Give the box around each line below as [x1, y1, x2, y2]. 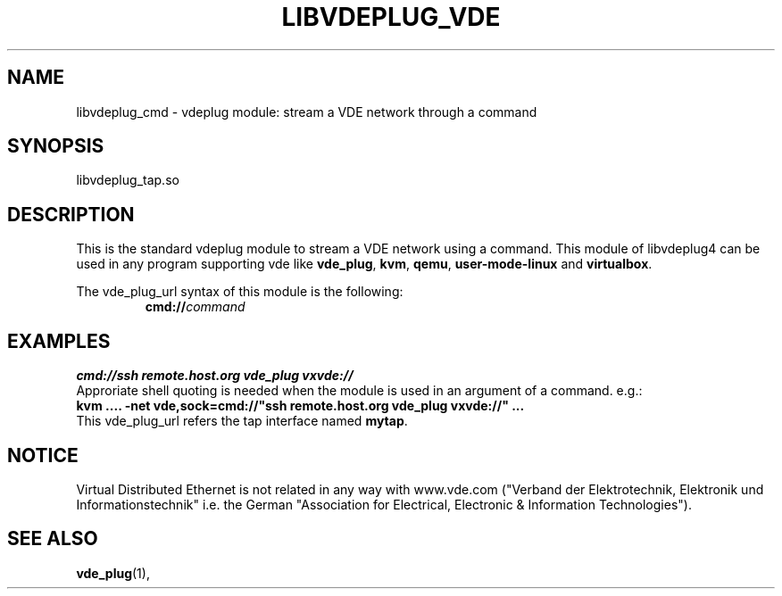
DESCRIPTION [7, 203, 135, 226]
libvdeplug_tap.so [76, 172, 179, 188]
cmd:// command [145, 299, 245, 315]
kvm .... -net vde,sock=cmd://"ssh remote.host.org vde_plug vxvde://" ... [76, 398, 525, 414]
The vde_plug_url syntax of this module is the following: [76, 284, 403, 300]
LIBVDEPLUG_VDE [281, 2, 501, 32]
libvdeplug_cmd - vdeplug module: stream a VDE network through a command [76, 103, 537, 120]
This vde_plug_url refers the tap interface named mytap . [76, 413, 408, 429]
